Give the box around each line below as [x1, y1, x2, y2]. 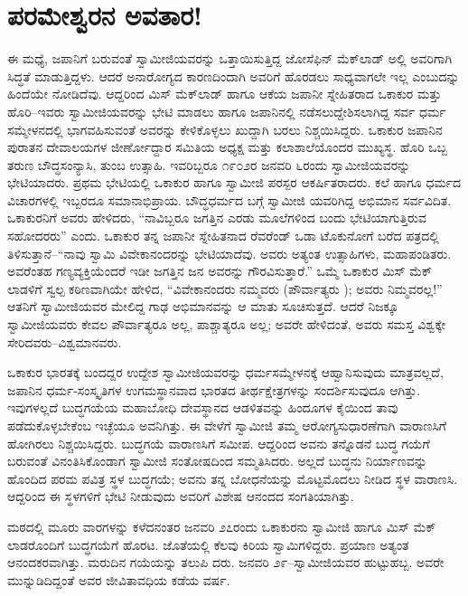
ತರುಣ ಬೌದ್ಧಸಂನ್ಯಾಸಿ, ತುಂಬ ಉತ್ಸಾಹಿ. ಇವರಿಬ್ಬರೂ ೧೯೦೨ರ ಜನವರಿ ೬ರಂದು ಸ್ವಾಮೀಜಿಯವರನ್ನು [7, 155, 411, 174]
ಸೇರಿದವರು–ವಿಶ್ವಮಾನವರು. [7, 332, 122, 351]
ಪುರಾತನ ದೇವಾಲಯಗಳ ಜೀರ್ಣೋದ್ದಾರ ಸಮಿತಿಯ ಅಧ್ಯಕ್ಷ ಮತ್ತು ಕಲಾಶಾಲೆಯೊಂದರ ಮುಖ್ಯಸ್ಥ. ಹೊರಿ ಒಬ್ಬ [7, 137, 447, 156]
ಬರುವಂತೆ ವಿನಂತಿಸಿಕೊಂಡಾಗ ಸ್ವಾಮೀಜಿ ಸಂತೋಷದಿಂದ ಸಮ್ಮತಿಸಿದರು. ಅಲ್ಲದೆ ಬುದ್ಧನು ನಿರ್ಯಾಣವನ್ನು [7, 451, 427, 470]
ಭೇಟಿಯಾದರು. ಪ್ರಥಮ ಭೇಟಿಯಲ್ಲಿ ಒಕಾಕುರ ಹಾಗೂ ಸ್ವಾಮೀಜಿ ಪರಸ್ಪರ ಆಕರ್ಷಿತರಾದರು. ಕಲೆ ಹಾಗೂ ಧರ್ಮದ [7, 173, 462, 192]
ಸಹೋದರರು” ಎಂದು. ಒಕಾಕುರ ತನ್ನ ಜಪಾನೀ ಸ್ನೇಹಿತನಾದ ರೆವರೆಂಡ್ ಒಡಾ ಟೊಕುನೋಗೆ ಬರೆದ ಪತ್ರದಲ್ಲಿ [7, 226, 439, 245]
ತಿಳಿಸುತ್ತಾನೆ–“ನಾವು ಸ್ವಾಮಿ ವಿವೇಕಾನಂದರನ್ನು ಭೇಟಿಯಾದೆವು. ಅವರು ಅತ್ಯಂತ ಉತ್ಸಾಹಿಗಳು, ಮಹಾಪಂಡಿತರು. [7, 243, 452, 262]
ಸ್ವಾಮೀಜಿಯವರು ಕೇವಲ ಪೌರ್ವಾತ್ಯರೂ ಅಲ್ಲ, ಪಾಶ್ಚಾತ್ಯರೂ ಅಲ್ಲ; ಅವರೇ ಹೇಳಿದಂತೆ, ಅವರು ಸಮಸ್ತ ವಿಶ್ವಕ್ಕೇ [7, 315, 446, 334]
